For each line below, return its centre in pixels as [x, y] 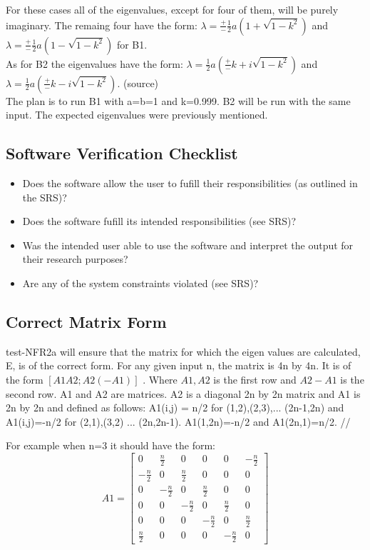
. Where [160, 379]
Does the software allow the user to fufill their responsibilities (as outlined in [190, 182]
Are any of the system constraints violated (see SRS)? [140, 282]
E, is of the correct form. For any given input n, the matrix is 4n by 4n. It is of [179, 365]
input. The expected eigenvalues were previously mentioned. [137, 115]
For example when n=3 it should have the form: [111, 445]
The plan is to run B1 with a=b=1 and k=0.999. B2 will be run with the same [178, 100]
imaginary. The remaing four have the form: [102, 25]
